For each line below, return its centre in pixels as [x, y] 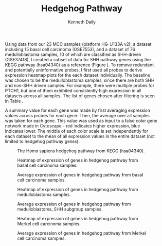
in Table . [14, 101]
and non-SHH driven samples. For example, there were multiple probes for [80, 85]
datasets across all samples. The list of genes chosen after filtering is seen [80, 96]
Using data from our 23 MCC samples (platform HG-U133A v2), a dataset [78, 44]
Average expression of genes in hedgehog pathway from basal [80, 175]
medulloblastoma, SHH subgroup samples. [60, 209]
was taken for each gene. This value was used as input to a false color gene [81, 121]
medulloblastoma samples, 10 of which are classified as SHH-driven [73, 54]
